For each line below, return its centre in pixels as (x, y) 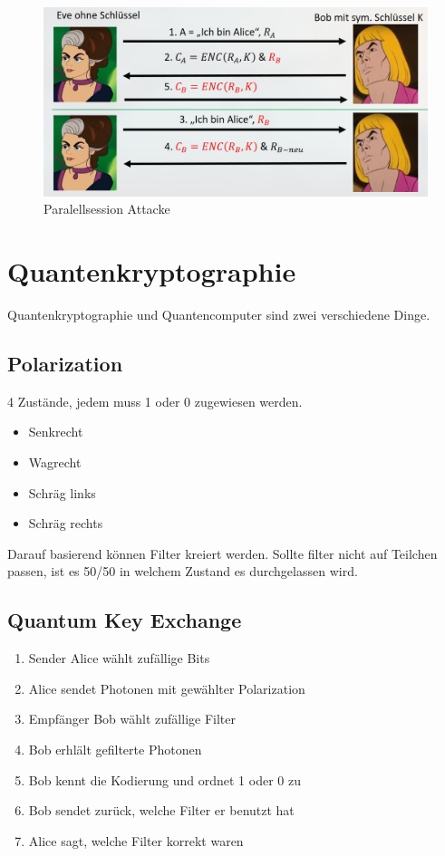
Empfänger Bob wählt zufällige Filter (132, 719)
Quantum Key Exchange (125, 620)
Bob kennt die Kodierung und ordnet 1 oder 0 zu (164, 779)
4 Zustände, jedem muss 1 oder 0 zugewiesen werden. (155, 401)
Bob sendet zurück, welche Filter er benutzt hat (161, 810)
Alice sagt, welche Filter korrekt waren (136, 840)
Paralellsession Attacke (107, 209)
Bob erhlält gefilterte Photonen (115, 749)
